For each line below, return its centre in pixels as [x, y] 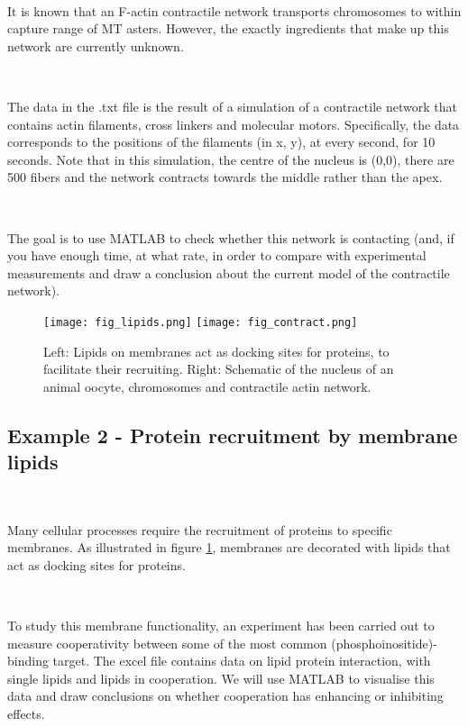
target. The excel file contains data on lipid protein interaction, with [242, 661]
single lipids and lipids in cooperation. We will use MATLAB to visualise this [221, 678]
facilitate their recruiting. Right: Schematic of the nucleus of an [219, 369]
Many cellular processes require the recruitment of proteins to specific [200, 529]
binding [28, 661]
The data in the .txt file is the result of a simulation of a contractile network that [232, 106]
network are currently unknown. [96, 45]
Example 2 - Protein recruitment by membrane [233, 435]
